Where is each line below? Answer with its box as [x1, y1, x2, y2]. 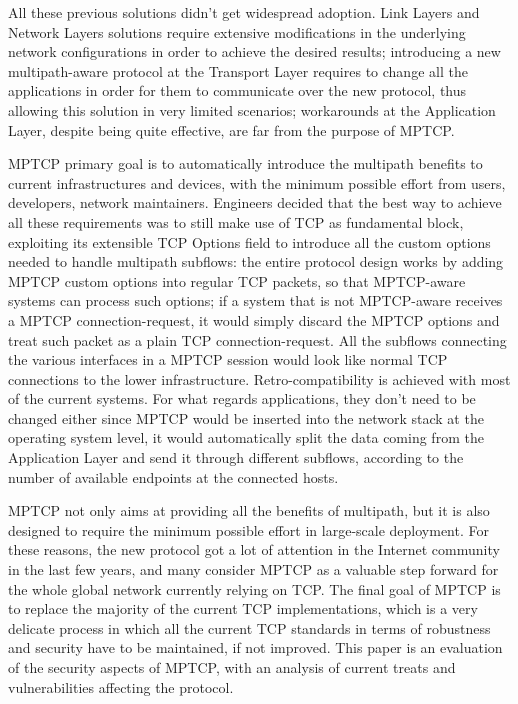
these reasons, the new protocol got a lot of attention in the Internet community [8, 539, 500, 560]
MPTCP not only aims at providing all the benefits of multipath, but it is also [8, 500, 490, 521]
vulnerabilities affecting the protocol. [8, 676, 234, 697]
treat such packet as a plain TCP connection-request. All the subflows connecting [8, 329, 507, 350]
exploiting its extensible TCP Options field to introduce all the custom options [8, 231, 491, 252]
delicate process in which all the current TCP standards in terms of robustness [8, 617, 491, 638]
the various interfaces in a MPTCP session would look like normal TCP [8, 349, 448, 370]
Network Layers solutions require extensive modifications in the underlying [8, 21, 466, 42]
